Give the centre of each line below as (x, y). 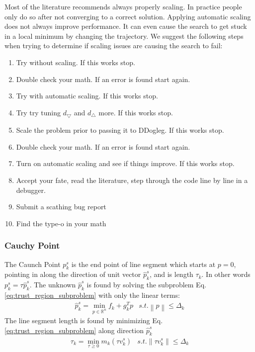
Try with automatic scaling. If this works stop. (87, 96)
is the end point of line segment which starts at (143, 264)
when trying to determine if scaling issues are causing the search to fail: (114, 45)
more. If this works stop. (136, 112)
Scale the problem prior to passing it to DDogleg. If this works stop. (120, 130)
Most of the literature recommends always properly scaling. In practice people (123, 6)
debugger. (31, 190)
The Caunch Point (33, 264)
